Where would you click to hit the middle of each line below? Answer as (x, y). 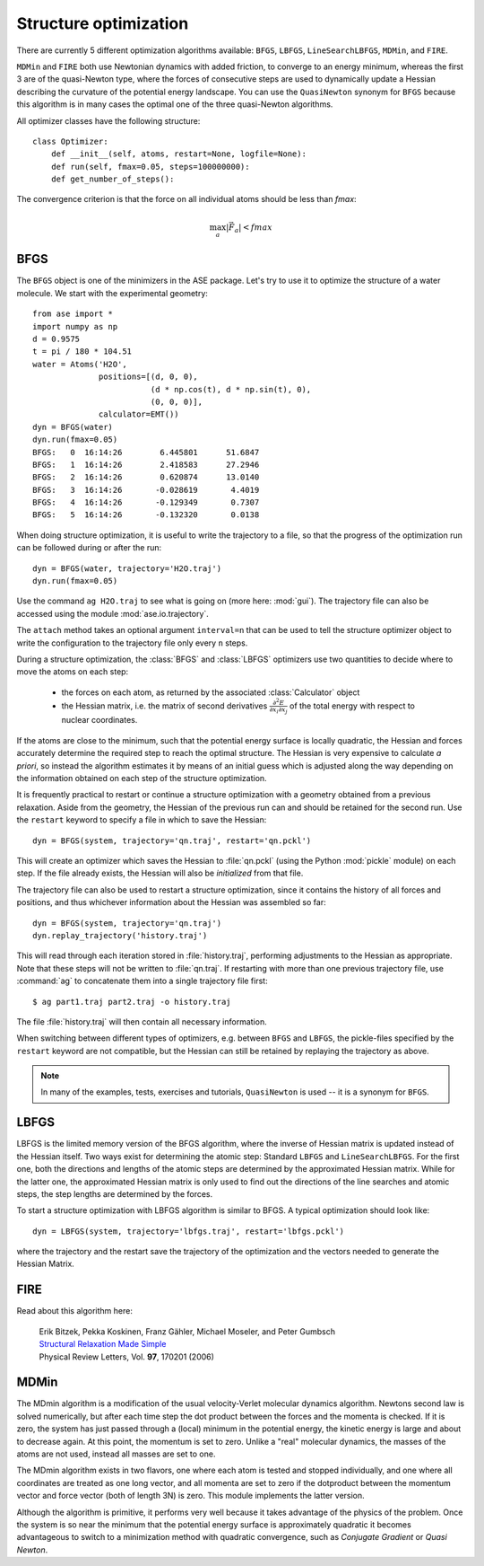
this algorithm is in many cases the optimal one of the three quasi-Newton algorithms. (175, 104)
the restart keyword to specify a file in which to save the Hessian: (142, 820)
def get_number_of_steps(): (112, 179)
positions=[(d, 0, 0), (149, 377)
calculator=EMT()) (139, 414)
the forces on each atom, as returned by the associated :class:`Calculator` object (211, 692)
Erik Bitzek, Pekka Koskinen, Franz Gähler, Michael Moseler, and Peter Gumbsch (187, 1331)
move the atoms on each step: (73, 672)
